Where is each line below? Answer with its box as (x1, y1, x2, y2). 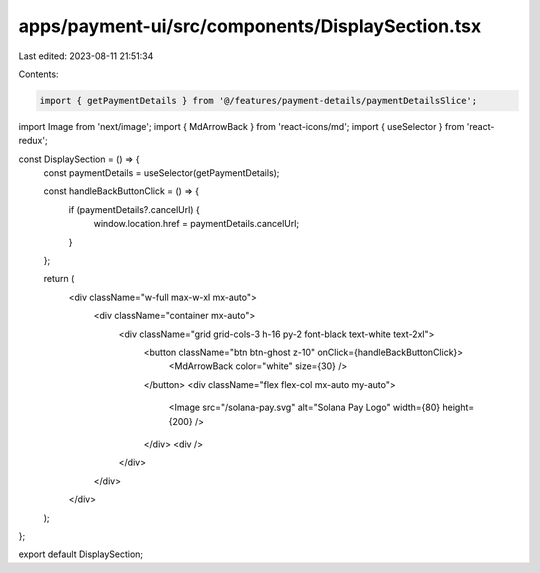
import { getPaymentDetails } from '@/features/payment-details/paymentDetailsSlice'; (39, 95, 478, 106)
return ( (43, 273, 75, 285)
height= (441, 401, 475, 414)
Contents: (18, 68, 59, 80)
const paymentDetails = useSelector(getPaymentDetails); (43, 167, 280, 179)
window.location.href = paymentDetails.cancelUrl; (93, 218, 300, 230)
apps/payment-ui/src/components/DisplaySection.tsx (18, 15, 482, 37)
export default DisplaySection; (18, 548, 144, 560)
